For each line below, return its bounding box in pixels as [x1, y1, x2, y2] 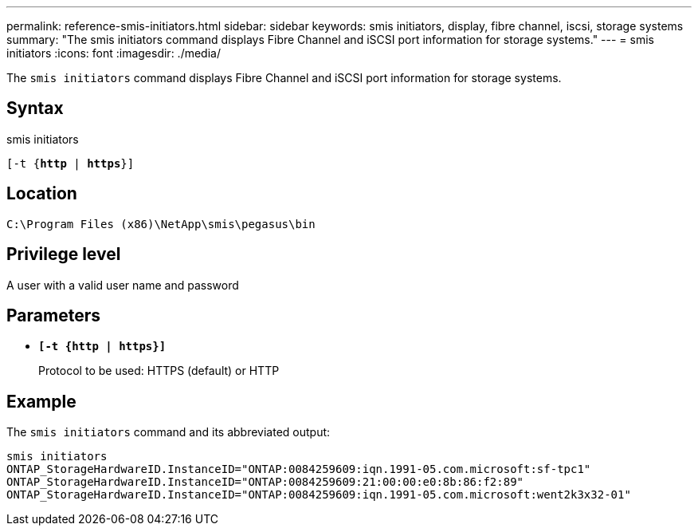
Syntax [6, 98, 64, 119]
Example [6, 391, 76, 412]
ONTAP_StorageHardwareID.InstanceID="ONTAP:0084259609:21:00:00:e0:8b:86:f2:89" [6, 475, 524, 489]
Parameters [6, 305, 100, 325]
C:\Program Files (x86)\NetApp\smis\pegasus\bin [6, 217, 316, 231]
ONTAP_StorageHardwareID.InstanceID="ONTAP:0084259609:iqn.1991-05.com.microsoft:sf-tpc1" [6, 463, 591, 476]
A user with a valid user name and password [6, 278, 239, 292]
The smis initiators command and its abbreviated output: [6, 425, 331, 439]
